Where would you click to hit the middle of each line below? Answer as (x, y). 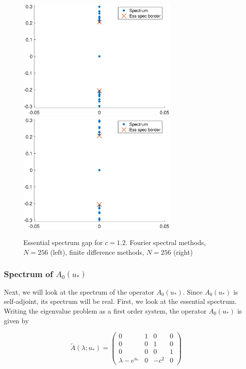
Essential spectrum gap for (63, 242)
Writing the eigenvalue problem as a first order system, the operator (105, 311)
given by (16, 320)
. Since (193, 291)
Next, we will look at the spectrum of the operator (79, 291)
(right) (183, 252)
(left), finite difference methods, (97, 252)
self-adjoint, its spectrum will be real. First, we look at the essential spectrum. (120, 301)
